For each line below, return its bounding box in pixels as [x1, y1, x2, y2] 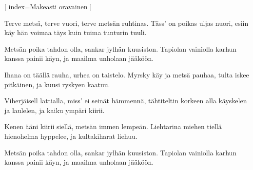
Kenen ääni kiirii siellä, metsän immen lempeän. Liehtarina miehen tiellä [4, 121, 222, 132]
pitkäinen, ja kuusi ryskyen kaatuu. [4, 79, 110, 89]
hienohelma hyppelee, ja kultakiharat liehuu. [4, 131, 137, 141]
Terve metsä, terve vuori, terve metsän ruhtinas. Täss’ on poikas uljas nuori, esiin [4, 18, 249, 28]
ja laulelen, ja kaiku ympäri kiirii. [4, 105, 105, 115]
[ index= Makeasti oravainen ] [4, 1, 92, 11]
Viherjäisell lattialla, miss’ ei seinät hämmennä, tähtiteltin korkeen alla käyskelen [4, 95, 247, 106]
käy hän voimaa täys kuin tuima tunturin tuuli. [4, 27, 147, 38]
